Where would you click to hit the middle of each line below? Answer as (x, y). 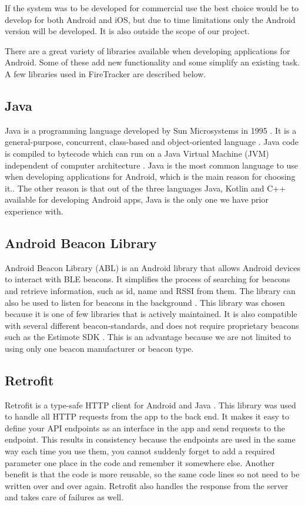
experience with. (34, 211)
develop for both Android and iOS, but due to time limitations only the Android (150, 19)
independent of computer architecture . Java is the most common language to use (152, 165)
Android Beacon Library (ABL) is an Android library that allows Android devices (153, 267)
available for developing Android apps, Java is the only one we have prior (137, 199)
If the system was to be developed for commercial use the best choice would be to (152, 8)
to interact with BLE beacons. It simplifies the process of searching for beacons (148, 279)
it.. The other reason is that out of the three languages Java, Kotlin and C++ (145, 188)
